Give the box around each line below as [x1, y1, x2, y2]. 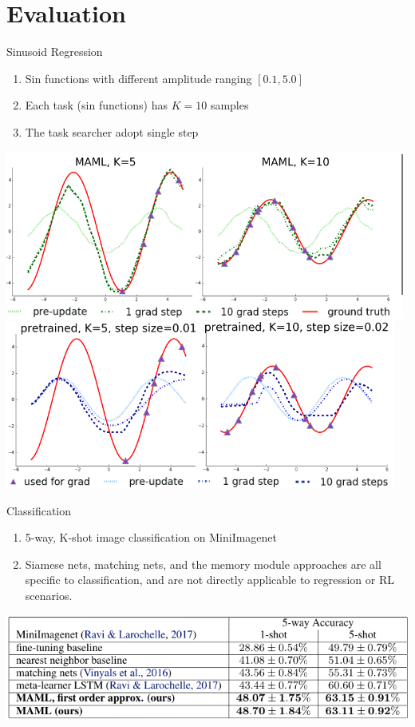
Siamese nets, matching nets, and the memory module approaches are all [25, 555, 381, 572]
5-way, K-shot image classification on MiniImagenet [25, 529, 278, 546]
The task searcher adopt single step [25, 123, 199, 140]
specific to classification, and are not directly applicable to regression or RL [25, 571, 394, 588]
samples [210, 97, 249, 113]
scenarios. [25, 587, 73, 604]
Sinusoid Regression [6, 43, 103, 60]
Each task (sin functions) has [25, 97, 168, 113]
